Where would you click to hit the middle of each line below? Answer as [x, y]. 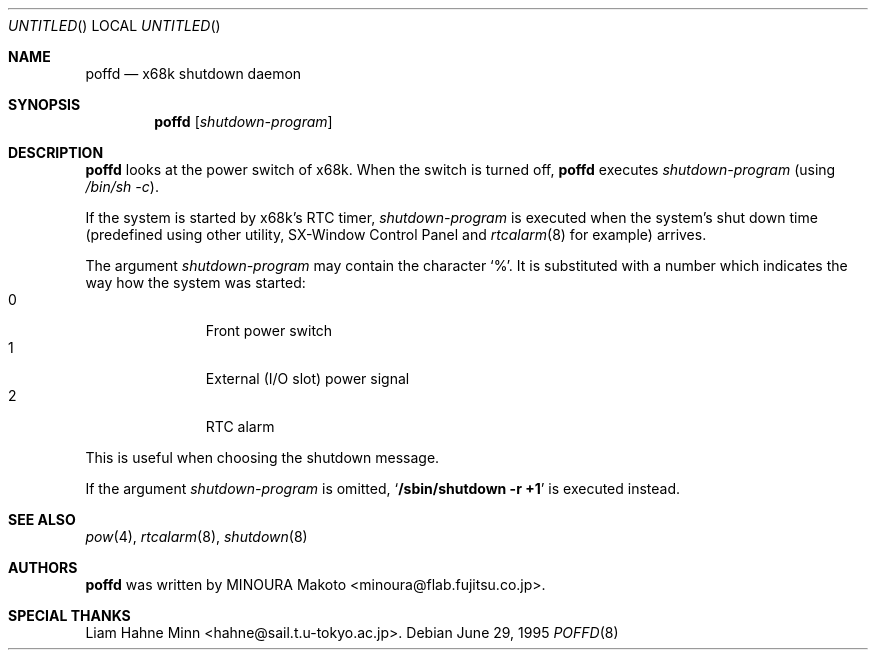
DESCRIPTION [56, 152]
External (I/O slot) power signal [307, 378]
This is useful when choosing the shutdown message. [262, 457]
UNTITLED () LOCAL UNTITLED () [114, 25]
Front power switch [269, 330]
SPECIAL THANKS [69, 615]
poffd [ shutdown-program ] [243, 121]
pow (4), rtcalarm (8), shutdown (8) [196, 536]
